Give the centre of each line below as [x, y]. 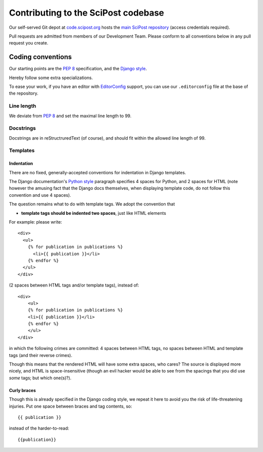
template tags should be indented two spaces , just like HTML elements [94, 213]
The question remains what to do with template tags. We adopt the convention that [92, 204]
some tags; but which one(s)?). [40, 378]
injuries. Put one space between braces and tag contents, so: [71, 406]
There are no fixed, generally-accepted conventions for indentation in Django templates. [97, 172]
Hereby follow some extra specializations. [51, 78]
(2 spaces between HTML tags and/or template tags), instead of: [74, 285]
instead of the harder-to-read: [39, 428]
